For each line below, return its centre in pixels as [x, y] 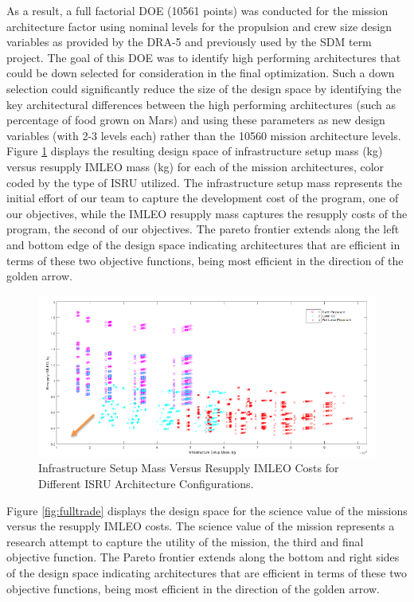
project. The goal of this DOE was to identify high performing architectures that [204, 57]
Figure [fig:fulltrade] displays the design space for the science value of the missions [207, 510]
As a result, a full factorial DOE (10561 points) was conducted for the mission [197, 10]
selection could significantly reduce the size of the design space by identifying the [204, 88]
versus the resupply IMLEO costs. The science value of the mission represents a [201, 526]
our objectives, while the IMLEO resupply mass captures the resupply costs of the [207, 213]
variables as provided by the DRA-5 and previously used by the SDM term [189, 42]
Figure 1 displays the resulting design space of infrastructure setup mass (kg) [195, 151]
